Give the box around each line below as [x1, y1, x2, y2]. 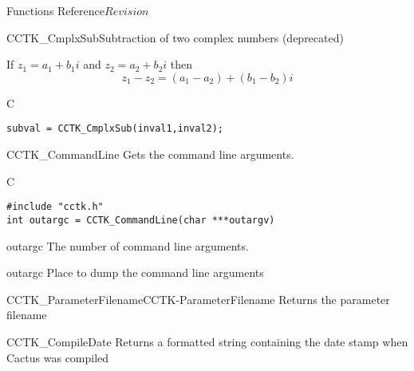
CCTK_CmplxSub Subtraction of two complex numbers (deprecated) [6, 29, 344, 45]
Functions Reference [6, 2, 105, 18]
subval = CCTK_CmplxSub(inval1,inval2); [6, 123, 224, 135]
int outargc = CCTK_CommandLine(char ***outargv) [6, 214, 275, 226]
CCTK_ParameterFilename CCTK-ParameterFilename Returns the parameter [6, 290, 390, 307]
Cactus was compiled [6, 349, 109, 365]
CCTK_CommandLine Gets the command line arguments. [6, 146, 294, 163]
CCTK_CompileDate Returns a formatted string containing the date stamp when [6, 333, 408, 349]
